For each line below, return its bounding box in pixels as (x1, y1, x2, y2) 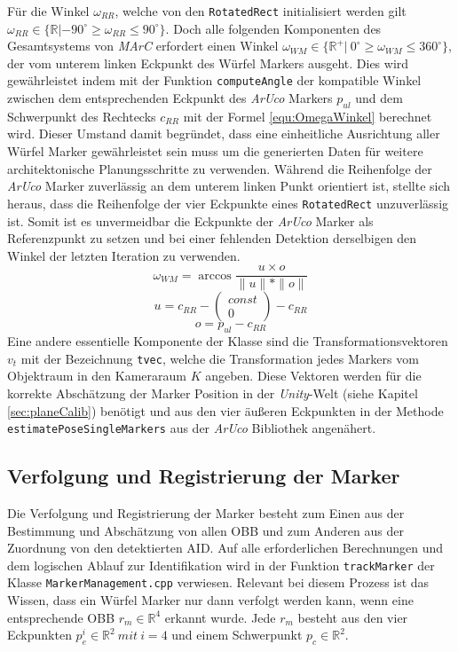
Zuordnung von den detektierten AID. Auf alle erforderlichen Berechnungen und (7, 538, 444, 557)
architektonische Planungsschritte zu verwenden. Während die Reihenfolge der (7, 159, 432, 177)
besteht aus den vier (297, 608, 408, 626)
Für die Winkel (7, 2, 90, 20)
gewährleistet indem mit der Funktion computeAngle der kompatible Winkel (7, 71, 422, 90)
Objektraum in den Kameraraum (7, 366, 186, 385)
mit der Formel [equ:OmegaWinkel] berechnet (183, 106, 432, 125)
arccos (198, 269, 232, 282)
